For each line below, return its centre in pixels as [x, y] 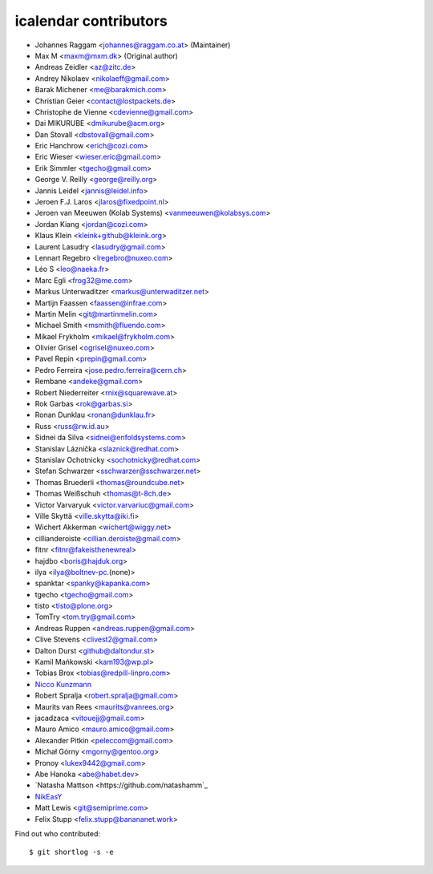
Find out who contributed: [57, 833]
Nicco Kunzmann [63, 684]
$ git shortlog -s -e [71, 852]
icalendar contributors [91, 21]
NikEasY [49, 796]
